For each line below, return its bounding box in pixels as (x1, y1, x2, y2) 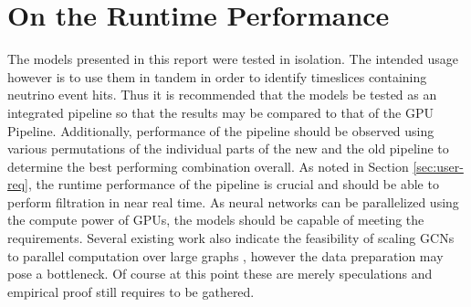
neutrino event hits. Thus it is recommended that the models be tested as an (7, 85, 437, 104)
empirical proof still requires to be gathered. (7, 281, 255, 301)
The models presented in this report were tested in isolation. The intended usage (7, 49, 459, 69)
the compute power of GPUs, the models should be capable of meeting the (7, 210, 424, 229)
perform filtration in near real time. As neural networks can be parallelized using (7, 192, 459, 211)
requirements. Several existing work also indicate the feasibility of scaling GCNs (7, 228, 455, 248)
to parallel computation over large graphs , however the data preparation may (7, 246, 444, 265)
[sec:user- (413, 156, 464, 175)
